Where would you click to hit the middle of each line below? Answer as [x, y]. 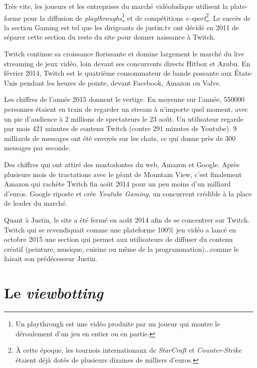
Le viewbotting [54, 293]
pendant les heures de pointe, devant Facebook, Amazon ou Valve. [120, 82]
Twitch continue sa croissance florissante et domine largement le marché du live [124, 54]
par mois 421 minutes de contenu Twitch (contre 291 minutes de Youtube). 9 [120, 128]
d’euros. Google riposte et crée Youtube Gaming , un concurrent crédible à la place [128, 193]
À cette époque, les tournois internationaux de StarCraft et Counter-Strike [128, 350]
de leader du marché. [36, 203]
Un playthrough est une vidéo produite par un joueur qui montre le [118, 324]
